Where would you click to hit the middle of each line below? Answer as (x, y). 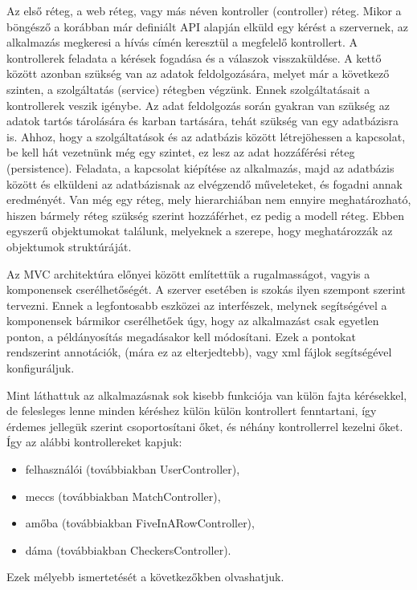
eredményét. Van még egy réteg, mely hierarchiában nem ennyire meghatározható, (209, 199)
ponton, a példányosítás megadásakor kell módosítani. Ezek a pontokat (181, 336)
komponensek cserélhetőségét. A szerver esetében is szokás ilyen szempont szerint (206, 289)
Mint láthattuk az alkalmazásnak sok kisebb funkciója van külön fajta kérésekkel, (207, 395)
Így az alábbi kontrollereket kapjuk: (94, 442)
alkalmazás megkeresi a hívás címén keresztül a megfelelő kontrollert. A (182, 42)
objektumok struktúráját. (69, 246)
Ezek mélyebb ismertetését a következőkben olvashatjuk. (145, 577)
